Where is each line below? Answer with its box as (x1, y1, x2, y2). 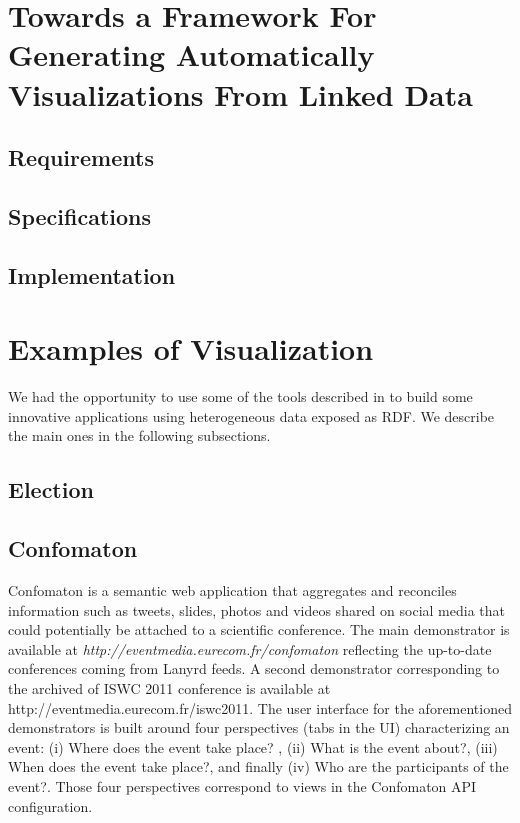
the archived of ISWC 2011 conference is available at (8, 677, 331, 698)
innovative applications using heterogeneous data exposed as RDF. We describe (8, 405, 495, 426)
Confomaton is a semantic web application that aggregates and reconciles (8, 579, 457, 600)
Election (8, 474, 94, 505)
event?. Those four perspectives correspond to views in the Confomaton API (8, 775, 477, 796)
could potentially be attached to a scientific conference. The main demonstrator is (8, 619, 510, 640)
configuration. (8, 795, 93, 816)
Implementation (8, 259, 176, 290)
